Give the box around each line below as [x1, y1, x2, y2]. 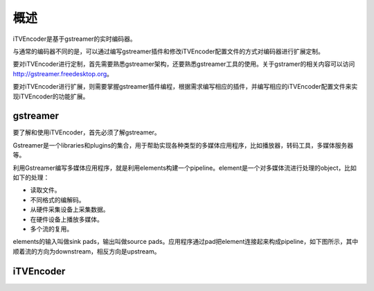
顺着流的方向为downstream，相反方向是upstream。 [12, 247, 161, 256]
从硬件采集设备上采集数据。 [30, 205, 109, 214]
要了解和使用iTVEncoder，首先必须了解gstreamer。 [12, 128, 161, 136]
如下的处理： [12, 173, 50, 182]
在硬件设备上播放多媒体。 [30, 215, 103, 223]
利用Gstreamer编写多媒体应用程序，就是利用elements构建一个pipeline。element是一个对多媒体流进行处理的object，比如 [12, 164, 357, 172]
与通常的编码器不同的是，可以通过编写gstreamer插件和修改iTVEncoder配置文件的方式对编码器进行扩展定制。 [12, 47, 325, 55]
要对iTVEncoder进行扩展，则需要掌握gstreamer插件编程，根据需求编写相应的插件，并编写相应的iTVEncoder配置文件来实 [12, 82, 358, 91]
